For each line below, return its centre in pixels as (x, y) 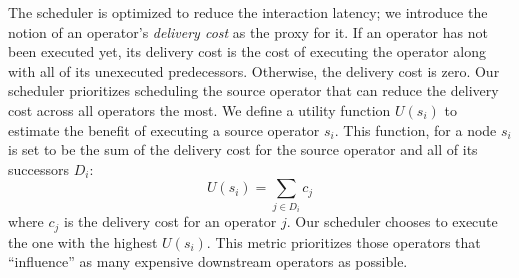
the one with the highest (83, 241)
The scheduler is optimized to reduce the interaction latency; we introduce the (248, 12)
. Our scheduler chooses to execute (392, 221)
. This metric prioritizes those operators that (343, 241)
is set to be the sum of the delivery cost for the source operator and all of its (243, 149)
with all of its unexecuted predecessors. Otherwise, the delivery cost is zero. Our (254, 70)
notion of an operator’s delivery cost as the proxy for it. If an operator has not (248, 31)
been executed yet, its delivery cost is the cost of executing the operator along (247, 51)
